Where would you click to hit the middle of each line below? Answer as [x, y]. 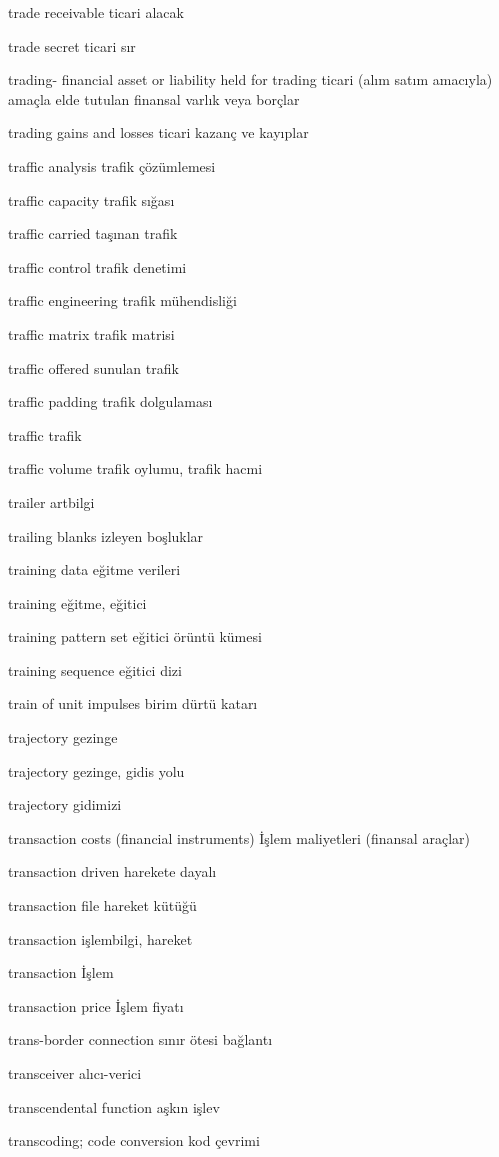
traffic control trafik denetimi [97, 266]
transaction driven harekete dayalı [112, 871]
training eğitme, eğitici [77, 602]
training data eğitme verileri [94, 569]
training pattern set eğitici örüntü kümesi [135, 636]
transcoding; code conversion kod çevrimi [134, 1140]
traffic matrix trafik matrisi [91, 333]
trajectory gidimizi [65, 804]
